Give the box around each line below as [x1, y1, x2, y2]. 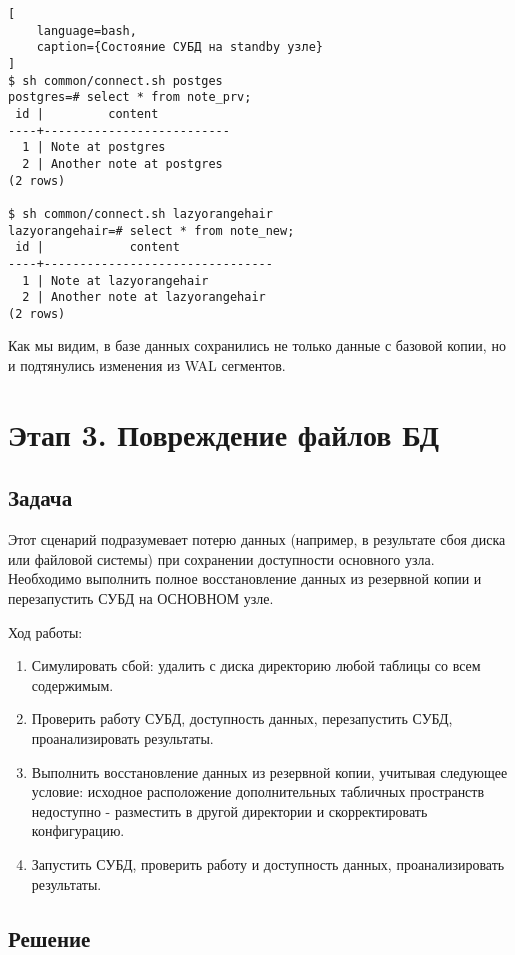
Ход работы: [8, 621, 83, 642]
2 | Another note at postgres [22, 156, 223, 171]
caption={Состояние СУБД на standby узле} [36, 40, 323, 55]
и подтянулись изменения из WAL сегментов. [8, 355, 286, 376]
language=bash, [36, 23, 137, 38]
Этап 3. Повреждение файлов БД [8, 413, 439, 454]
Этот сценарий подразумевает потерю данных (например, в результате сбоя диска [8, 529, 506, 550]
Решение [8, 922, 91, 953]
